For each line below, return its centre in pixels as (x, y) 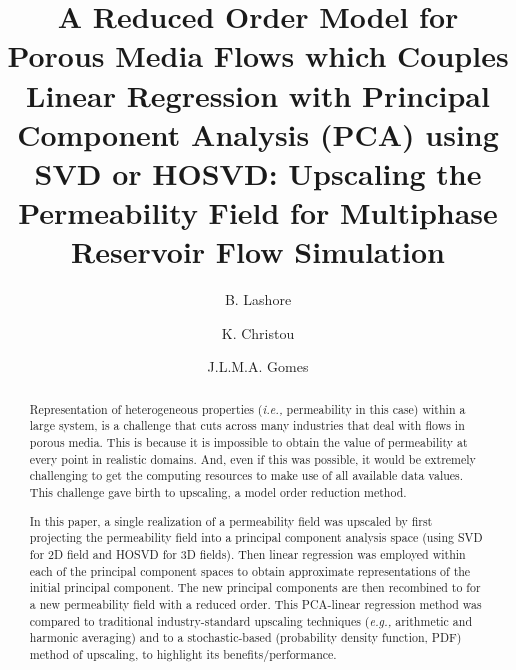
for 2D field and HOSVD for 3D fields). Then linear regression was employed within (247, 553)
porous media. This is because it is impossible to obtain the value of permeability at (248, 442)
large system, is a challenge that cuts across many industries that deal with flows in (247, 425)
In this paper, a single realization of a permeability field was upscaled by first (231, 520)
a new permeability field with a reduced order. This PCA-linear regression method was (255, 603)
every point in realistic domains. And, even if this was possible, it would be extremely (252, 458)
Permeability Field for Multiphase (258, 212)
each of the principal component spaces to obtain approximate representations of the (250, 570)
